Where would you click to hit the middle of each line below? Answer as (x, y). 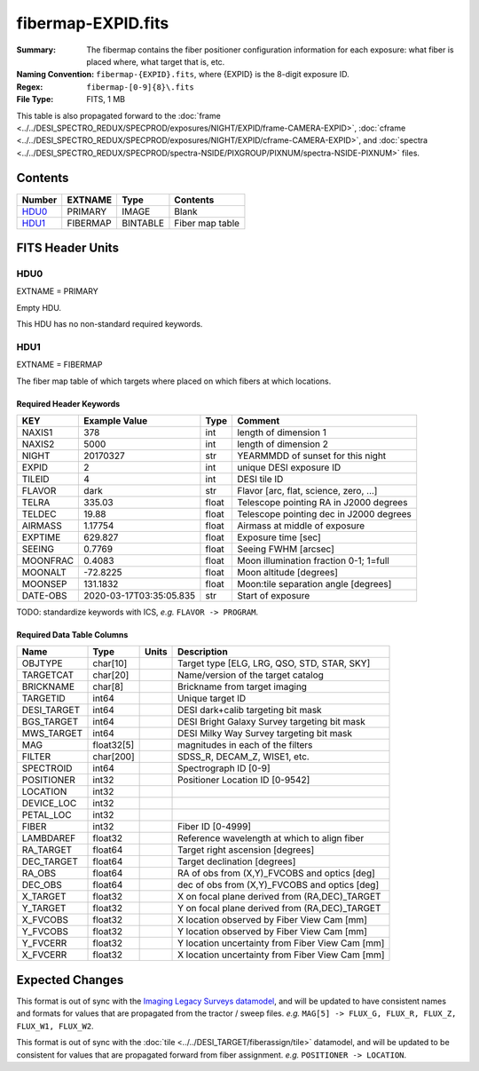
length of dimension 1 (282, 432)
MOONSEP (44, 584)
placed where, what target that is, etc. (156, 61)
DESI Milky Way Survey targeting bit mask (265, 734)
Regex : (30, 87)
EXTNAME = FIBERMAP (59, 365)
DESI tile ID (260, 480)
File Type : (35, 99)
